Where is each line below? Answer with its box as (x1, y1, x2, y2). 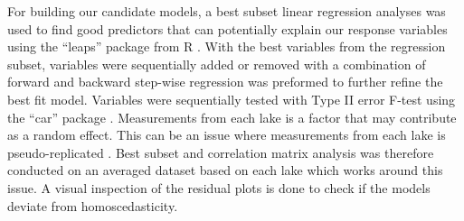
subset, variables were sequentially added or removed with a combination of (7, 54, 426, 73)
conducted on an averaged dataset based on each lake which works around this (7, 161, 443, 180)
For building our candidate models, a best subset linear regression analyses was (7, 2, 446, 20)
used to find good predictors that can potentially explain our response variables (7, 19, 448, 38)
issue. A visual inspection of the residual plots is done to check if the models (7, 178, 431, 197)
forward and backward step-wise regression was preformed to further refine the (7, 72, 443, 91)
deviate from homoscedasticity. (7, 196, 178, 215)
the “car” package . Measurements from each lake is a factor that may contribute (7, 107, 457, 126)
